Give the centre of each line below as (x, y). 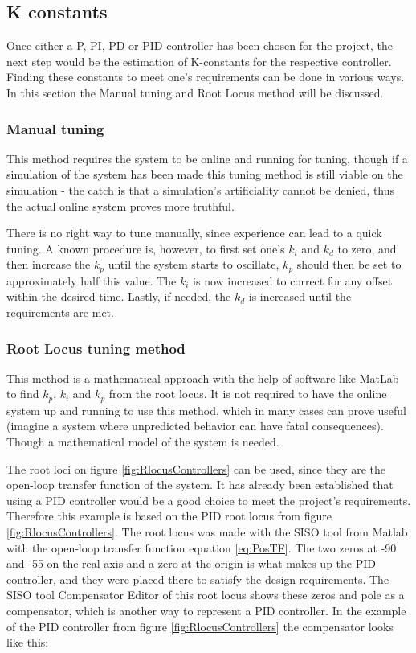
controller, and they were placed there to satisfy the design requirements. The (198, 579)
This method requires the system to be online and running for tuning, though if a (207, 158)
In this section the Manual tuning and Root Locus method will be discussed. (195, 92)
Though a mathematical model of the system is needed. (143, 442)
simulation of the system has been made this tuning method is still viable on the (205, 174)
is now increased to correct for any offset (293, 280)
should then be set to (349, 264)
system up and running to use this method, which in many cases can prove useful (206, 410)
